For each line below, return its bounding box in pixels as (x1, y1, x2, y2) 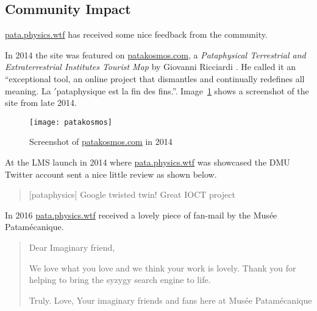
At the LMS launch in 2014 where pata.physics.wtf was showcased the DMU (5, 156, 290, 169)
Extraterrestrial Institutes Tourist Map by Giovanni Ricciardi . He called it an (5, 60, 296, 73)
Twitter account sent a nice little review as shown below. (5, 167, 217, 180)
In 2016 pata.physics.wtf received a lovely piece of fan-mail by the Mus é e (5, 208, 277, 221)
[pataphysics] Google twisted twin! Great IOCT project (29, 188, 235, 201)
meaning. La (5, 84, 51, 97)
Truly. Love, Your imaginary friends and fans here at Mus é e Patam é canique (29, 293, 312, 306)
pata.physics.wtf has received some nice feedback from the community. (5, 28, 268, 41)
